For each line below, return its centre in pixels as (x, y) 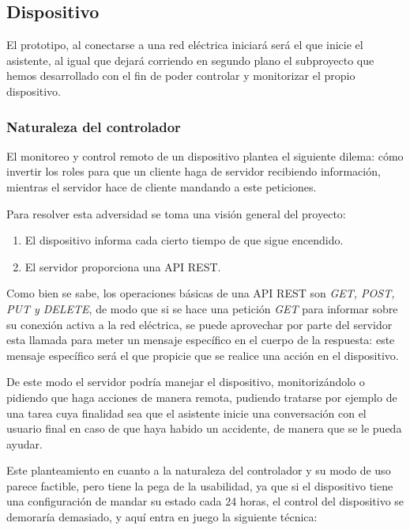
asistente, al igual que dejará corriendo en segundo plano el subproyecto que (190, 60)
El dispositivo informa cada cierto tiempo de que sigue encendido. (184, 240)
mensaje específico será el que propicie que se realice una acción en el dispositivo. (203, 355)
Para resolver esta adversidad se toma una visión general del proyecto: (176, 213)
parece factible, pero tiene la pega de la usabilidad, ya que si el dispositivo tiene (200, 485)
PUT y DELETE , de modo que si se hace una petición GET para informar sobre (202, 308)
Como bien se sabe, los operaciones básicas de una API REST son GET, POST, (201, 293)
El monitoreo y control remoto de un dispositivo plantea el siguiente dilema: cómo (205, 155)
